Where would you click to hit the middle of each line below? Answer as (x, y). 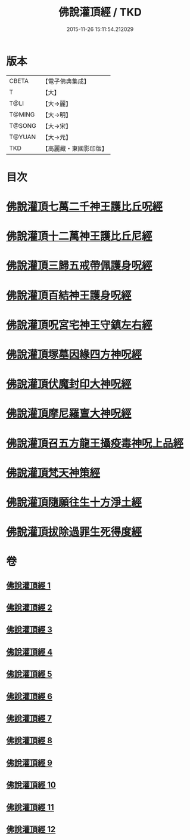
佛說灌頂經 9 (29, 763)
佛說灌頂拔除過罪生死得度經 (74, 532)
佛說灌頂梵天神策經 (53, 473)
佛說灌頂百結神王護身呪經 (69, 295)
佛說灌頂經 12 (31, 829)
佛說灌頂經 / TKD (100, 12)
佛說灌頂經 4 (29, 652)
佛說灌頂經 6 (29, 696)
